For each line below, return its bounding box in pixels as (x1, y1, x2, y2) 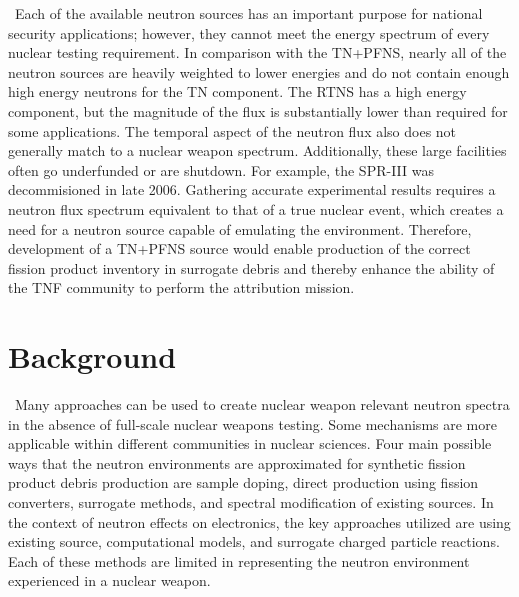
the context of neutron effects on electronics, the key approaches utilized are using (8, 511, 511, 532)
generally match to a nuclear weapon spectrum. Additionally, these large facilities (8, 140, 507, 161)
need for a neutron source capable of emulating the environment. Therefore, (8, 218, 472, 239)
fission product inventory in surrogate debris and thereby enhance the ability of (8, 257, 495, 278)
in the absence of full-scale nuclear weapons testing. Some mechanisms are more (8, 413, 497, 434)
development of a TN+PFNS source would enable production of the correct (8, 238, 471, 259)
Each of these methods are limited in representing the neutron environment (8, 550, 470, 571)
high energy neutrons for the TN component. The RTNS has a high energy (8, 81, 467, 102)
